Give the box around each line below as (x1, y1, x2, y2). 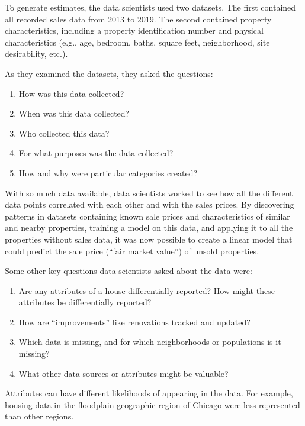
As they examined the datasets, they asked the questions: (5, 67, 213, 79)
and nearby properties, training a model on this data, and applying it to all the (5, 221, 293, 234)
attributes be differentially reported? (18, 296, 152, 308)
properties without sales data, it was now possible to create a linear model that (5, 233, 293, 245)
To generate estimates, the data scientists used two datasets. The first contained (5, 1, 296, 13)
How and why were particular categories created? (18, 166, 198, 179)
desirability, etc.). (5, 47, 68, 60)
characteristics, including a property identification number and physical (5, 24, 264, 37)
